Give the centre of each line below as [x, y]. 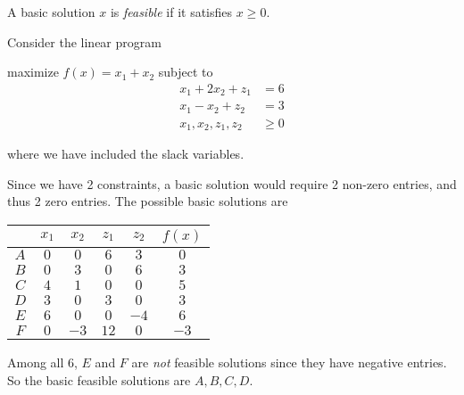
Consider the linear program [84, 41]
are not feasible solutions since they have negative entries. [289, 362]
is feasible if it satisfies [171, 12]
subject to [186, 72]
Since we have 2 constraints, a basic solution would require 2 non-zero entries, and [232, 183]
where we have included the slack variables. [126, 154]
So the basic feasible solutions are [99, 379]
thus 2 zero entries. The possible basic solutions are [148, 201]
